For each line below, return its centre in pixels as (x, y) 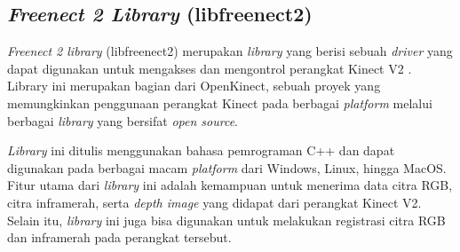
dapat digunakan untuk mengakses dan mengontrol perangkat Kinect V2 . (210, 68)
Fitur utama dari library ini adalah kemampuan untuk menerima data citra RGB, (230, 185)
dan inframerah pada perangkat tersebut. (119, 237)
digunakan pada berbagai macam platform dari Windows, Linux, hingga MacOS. (227, 167)
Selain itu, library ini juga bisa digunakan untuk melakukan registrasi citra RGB (226, 220)
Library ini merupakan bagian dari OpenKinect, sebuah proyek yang (194, 86)
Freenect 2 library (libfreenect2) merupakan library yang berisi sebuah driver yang (230, 51)
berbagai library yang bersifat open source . (123, 120)
